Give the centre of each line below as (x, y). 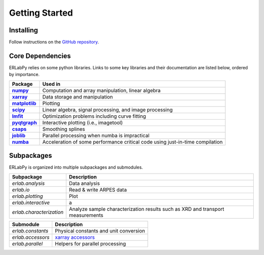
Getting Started (41, 13)
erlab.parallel (27, 244)
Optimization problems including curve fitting (94, 116)
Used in (51, 84)
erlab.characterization (38, 212)
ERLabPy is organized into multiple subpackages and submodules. (76, 167)
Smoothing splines (64, 129)
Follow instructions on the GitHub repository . (54, 42)
